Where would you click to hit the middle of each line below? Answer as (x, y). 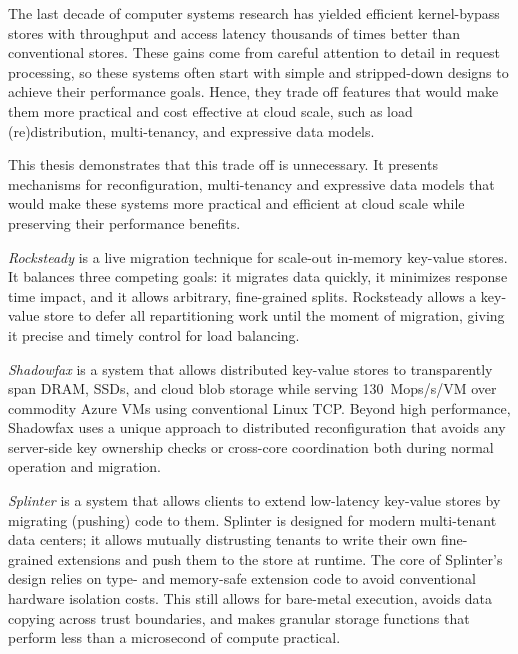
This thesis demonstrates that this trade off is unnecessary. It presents (223, 164)
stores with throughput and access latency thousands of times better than (234, 32)
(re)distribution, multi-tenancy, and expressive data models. (191, 130)
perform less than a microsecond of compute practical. (174, 637)
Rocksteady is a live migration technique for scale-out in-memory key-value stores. (258, 256)
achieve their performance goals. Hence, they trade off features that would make (253, 91)
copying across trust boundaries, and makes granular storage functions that (239, 617)
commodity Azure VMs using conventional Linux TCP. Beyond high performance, (259, 407)
